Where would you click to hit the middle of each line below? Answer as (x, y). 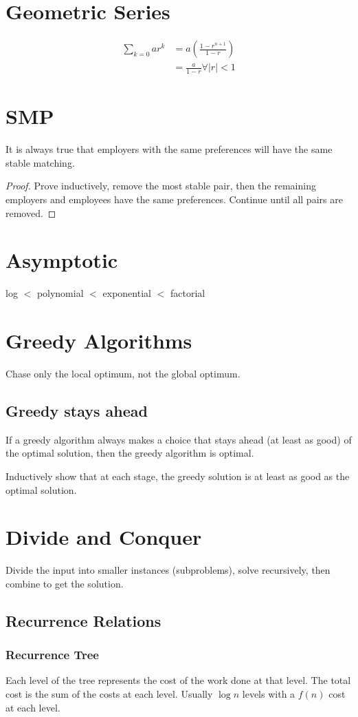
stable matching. (40, 162)
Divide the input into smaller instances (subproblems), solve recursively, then (168, 570)
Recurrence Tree (52, 655)
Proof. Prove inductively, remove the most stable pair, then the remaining (161, 186)
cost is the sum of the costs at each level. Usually (109, 694)
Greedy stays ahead (77, 410)
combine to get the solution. (65, 583)
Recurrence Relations (83, 620)
